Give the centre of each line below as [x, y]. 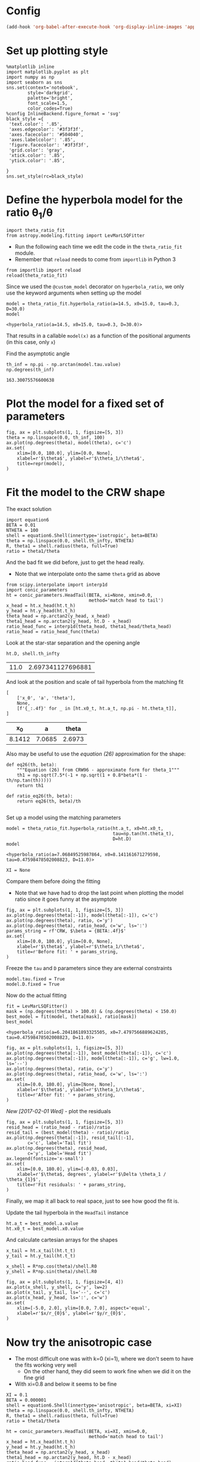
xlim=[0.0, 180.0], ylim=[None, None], [66, 1085]
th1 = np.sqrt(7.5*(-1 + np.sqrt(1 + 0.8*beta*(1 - [82, 775]
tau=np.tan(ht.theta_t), [143, 834]
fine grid [34, 1378]
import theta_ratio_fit [36, 231]
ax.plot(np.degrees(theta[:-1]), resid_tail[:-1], [70, 1138]
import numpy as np [30, 77]
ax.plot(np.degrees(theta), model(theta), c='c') [69, 443]
